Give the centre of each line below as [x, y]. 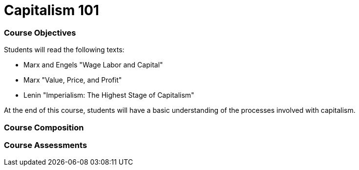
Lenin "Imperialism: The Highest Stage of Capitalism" [109, 95]
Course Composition [44, 127]
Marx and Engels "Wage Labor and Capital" [93, 65]
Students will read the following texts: [64, 50]
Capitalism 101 [52, 10]
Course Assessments [46, 145]
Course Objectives [40, 32]
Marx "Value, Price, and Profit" [73, 80]
